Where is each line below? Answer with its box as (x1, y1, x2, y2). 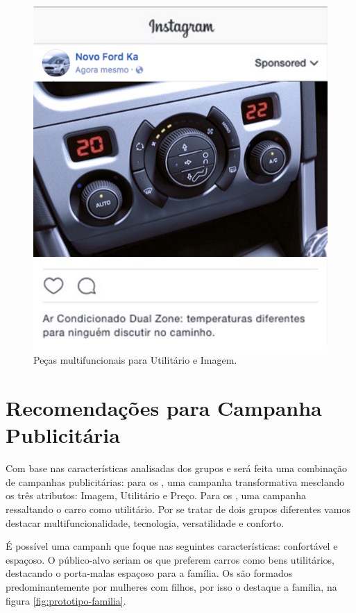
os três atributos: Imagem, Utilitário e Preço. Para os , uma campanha (6, 488, 306, 503)
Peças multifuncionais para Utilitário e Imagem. (33, 353, 237, 367)
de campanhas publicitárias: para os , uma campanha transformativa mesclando (6, 474, 345, 489)
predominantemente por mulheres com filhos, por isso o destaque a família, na (6, 579, 337, 594)
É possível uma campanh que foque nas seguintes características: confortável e (6, 539, 338, 553)
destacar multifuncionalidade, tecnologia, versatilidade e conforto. (6, 515, 285, 530)
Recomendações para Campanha (6, 394, 322, 422)
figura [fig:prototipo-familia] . (6, 593, 126, 607)
